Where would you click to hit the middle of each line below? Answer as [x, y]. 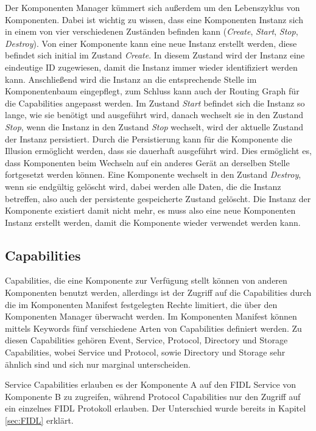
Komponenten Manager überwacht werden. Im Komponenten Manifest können [151, 316]
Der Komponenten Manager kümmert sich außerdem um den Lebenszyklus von [153, 7]
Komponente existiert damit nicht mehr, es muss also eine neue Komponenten [150, 210]
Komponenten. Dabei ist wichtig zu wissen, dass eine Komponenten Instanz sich [154, 19]
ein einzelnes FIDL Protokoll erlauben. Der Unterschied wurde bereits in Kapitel [156, 408]
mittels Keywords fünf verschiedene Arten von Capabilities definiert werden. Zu [153, 328]
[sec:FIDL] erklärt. [39, 420]
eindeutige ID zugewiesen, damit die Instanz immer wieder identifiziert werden [151, 67]
